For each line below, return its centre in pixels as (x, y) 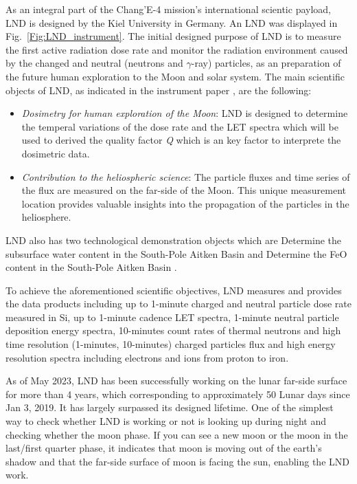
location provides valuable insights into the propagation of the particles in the (185, 203)
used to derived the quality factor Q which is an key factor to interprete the (181, 140)
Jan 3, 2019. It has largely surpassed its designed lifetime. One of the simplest (170, 407)
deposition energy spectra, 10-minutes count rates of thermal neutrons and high (173, 330)
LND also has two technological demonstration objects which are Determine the (174, 240)
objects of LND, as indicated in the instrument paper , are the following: (159, 90)
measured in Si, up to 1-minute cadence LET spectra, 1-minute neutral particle (172, 317)
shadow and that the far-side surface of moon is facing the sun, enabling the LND (177, 461)
